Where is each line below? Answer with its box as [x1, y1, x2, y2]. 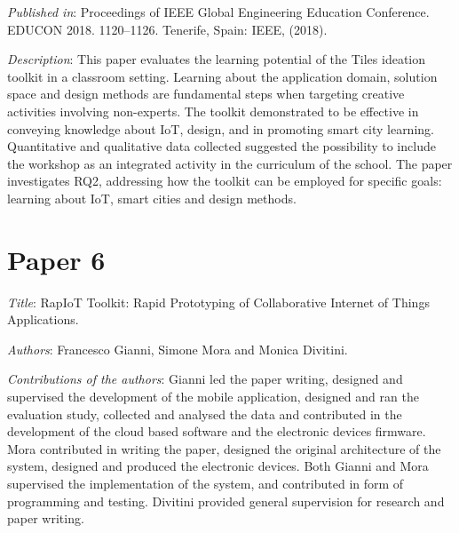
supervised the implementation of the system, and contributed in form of [7, 474, 404, 492]
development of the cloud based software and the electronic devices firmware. [7, 422, 426, 441]
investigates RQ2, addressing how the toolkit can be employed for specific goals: [7, 171, 442, 190]
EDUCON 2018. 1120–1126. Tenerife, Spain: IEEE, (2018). [7, 20, 328, 38]
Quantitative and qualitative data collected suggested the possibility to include [7, 137, 436, 155]
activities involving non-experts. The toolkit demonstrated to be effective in [7, 101, 419, 120]
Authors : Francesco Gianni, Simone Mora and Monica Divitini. [7, 339, 348, 358]
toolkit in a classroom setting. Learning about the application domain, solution [7, 67, 438, 85]
